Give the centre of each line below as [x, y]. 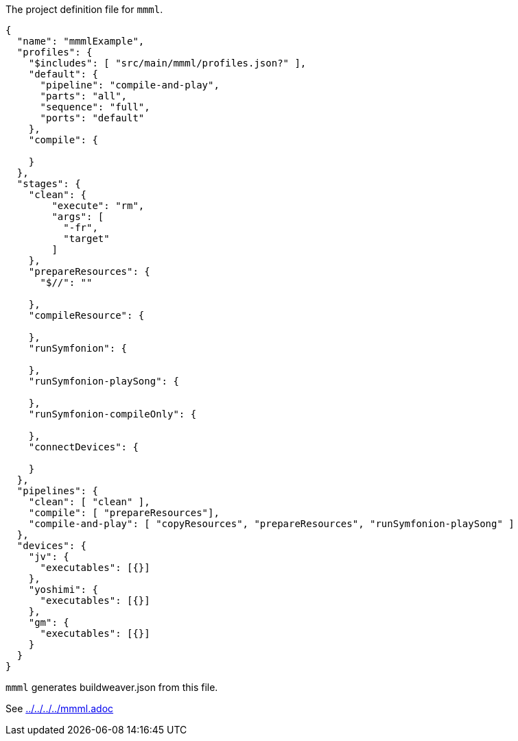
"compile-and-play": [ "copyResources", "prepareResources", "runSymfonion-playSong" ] [271, 524]
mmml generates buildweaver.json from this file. [112, 687]
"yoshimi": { [63, 590]
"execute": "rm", [98, 206]
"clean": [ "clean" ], [89, 502]
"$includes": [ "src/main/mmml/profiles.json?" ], [167, 63]
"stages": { [49, 184]
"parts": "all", [84, 96]
